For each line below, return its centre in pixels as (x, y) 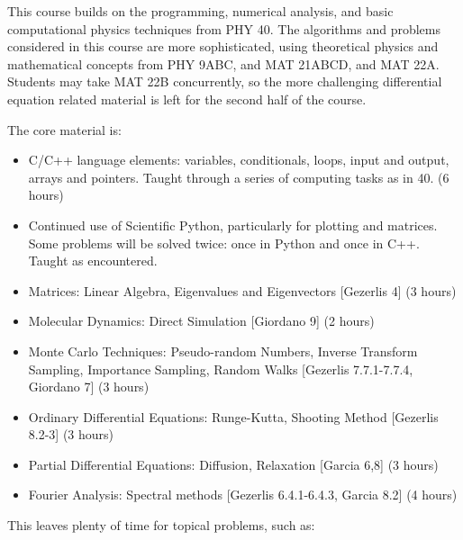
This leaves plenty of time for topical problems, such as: (161, 525)
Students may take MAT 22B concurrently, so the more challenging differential (225, 81)
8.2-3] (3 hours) (71, 434)
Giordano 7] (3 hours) (89, 387)
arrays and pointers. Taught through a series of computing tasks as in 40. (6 (239, 177)
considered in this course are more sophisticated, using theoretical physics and (223, 46)
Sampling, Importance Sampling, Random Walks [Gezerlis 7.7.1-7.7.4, (221, 369)
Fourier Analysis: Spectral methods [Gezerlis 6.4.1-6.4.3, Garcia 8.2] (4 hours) (243, 495)
